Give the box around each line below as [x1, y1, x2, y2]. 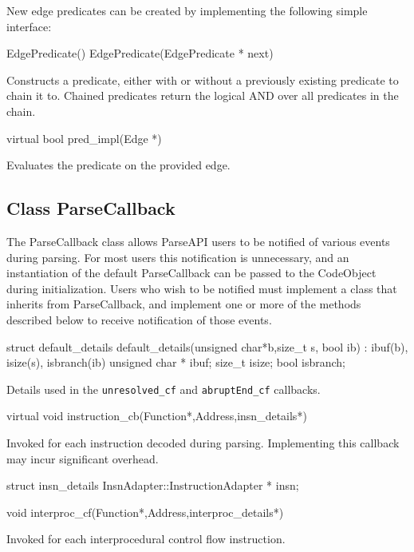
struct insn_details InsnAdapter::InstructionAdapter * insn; [6, 477, 299, 494]
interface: [6, 18, 52, 34]
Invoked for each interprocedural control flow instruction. [6, 530, 286, 547]
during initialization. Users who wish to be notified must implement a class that [6, 280, 397, 296]
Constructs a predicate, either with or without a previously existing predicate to [6, 71, 399, 88]
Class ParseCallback [6, 196, 175, 220]
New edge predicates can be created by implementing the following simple [6, 2, 368, 18]
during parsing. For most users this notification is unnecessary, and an [6, 248, 349, 265]
